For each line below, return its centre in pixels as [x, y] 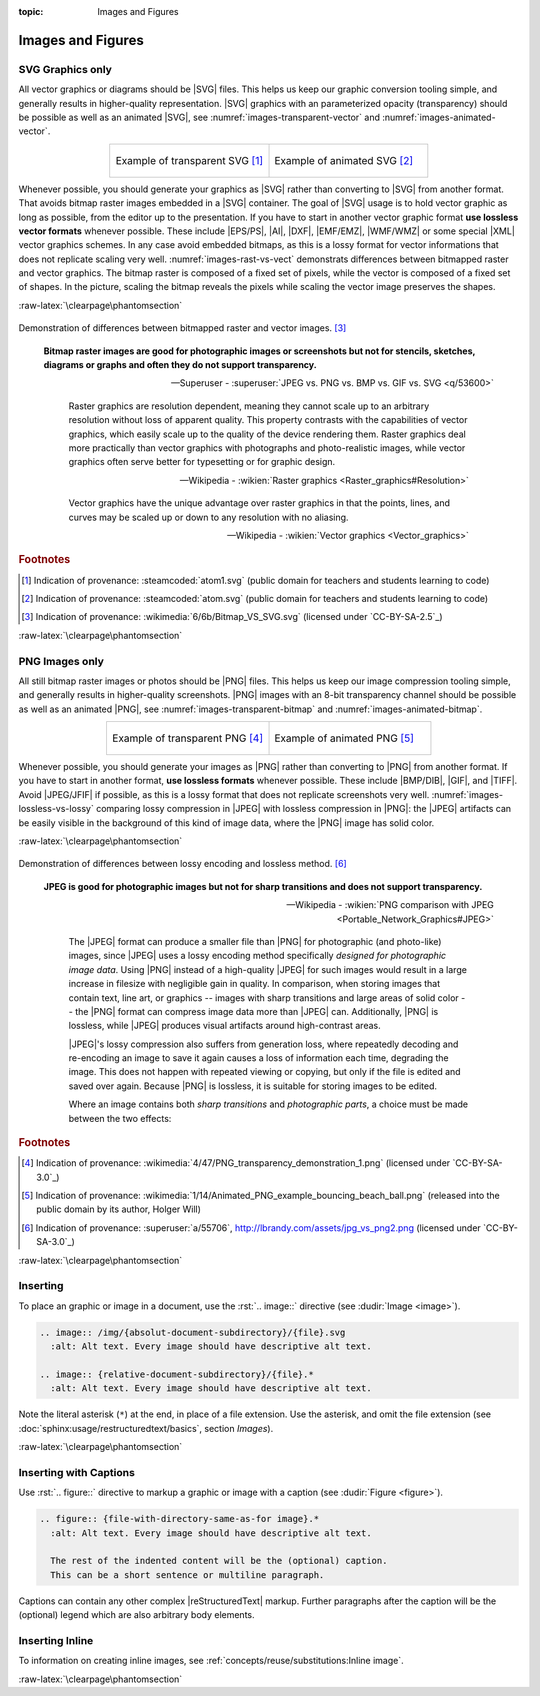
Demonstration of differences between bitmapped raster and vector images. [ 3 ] [182, 328]
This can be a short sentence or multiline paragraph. [187, 1574]
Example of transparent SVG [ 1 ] [189, 160]
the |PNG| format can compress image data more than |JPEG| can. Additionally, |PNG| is [257, 1011]
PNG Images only [61, 661]
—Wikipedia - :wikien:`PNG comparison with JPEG [390, 905]
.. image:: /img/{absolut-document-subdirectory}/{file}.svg [192, 1332]
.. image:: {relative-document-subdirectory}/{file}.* [176, 1374]
